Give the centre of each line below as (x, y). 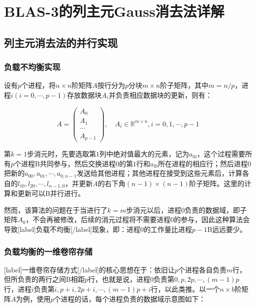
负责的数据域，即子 (216, 210)
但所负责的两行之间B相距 (44, 279)
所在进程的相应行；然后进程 (203, 163)
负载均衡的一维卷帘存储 (48, 251)
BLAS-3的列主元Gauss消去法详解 (114, 11)
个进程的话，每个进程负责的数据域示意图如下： (130, 298)
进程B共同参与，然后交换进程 (68, 163)
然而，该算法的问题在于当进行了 (56, 210)
